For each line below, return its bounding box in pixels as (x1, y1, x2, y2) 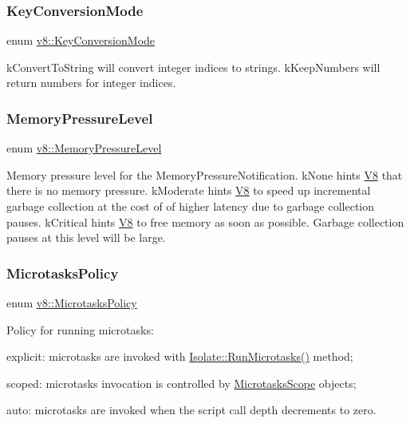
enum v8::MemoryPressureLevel (6, 140, 162, 156)
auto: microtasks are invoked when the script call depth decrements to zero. (6, 401, 376, 418)
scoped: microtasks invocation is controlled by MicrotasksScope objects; (6, 374, 357, 391)
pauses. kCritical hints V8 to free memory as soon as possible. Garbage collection (6, 213, 404, 230)
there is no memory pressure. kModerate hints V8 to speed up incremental (6, 182, 371, 199)
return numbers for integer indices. (6, 74, 176, 91)
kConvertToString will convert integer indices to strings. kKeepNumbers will (6, 58, 380, 75)
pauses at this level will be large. (6, 229, 166, 246)
